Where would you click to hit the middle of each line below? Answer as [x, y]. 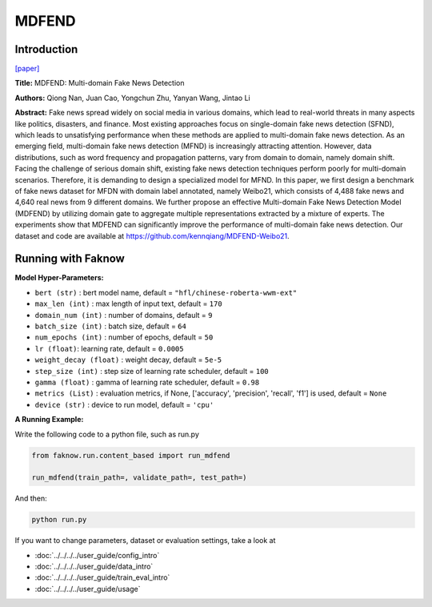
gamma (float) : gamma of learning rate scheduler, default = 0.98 [147, 382]
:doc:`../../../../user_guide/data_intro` [94, 567]
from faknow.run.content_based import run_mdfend [131, 455]
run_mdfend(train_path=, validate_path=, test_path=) [139, 478]
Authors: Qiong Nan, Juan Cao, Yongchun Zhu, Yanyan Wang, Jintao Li [133, 98]
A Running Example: [49, 420]
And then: [31, 498]
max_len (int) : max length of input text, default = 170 [129, 303]
